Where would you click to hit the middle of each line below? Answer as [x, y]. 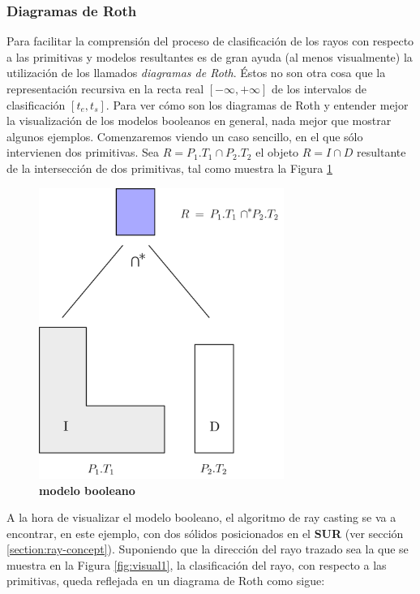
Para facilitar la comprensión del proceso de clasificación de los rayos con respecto [210, 41]
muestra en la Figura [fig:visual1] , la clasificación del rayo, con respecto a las [197, 564]
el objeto [277, 152]
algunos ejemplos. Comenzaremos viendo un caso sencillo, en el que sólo [185, 136]
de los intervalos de [319, 88]
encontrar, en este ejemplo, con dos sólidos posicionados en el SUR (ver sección [205, 533]
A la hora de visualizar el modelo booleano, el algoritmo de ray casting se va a [201, 517]
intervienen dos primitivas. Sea [83, 152]
